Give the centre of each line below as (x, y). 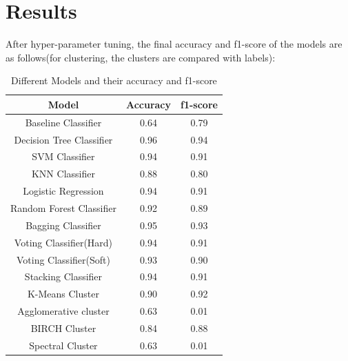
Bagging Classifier (63, 225)
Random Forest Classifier (63, 207)
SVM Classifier (63, 156)
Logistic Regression (63, 191)
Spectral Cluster (63, 345)
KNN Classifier (63, 174)
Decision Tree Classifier (63, 139)
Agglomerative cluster (63, 311)
